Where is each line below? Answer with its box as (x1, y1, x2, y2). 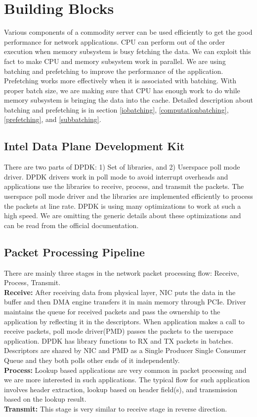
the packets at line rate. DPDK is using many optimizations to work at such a (4, 200, 241, 211)
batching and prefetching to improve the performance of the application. (4, 65, 223, 76)
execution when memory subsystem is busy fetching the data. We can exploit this (4, 46, 251, 57)
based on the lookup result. (4, 394, 86, 404)
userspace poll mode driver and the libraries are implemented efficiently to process (4, 191, 253, 201)
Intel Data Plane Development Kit (4, 138, 185, 154)
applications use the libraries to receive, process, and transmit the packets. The (4, 181, 244, 191)
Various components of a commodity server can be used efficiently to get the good (4, 27, 253, 37)
